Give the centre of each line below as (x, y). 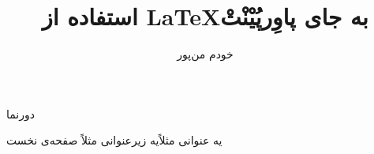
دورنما (21, 113)
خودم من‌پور (205, 54)
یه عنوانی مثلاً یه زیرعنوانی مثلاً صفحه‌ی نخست (114, 140)
